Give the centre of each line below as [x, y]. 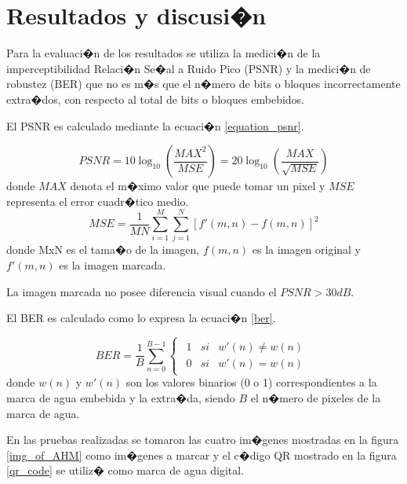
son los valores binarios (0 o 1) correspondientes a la [251, 382]
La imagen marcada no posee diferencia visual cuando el [142, 291]
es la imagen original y [306, 249]
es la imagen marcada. [113, 265]
